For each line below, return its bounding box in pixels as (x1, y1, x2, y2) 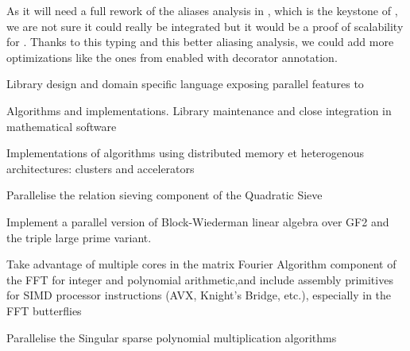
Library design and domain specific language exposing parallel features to (6, 75, 364, 92)
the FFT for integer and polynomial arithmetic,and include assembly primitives (6, 271, 393, 287)
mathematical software (6, 118, 117, 134)
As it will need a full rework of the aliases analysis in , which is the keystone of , (6, 2, 398, 18)
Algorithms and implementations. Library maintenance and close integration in (6, 102, 392, 118)
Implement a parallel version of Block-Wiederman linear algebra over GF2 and (6, 213, 389, 229)
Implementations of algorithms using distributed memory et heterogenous (6, 145, 365, 161)
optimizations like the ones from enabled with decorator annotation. (6, 48, 338, 65)
